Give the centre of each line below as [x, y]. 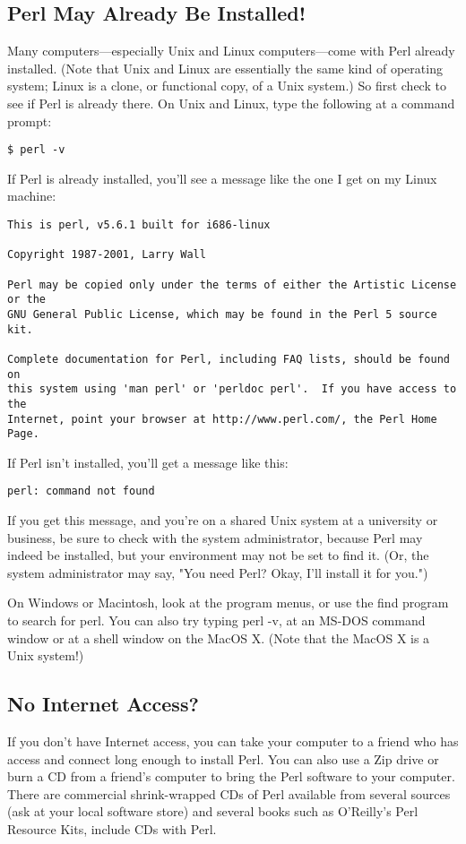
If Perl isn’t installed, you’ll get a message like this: [148, 462]
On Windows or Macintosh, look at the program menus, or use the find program [228, 603]
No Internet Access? [103, 704]
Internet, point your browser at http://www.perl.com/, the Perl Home [222, 419]
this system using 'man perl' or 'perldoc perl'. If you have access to [232, 389]
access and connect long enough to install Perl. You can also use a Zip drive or [223, 758]
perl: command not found [81, 491]
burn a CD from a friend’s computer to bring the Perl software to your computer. [231, 776]
